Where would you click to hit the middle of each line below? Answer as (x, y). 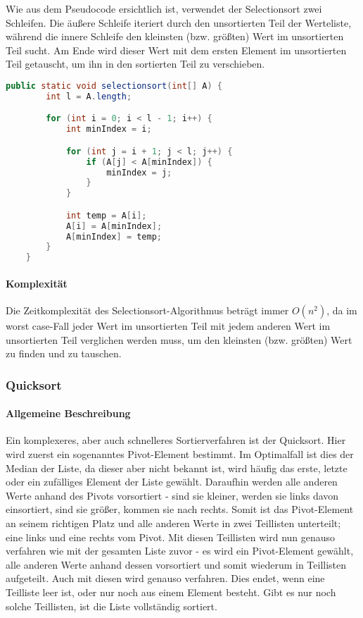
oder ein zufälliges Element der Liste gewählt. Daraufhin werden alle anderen (172, 482)
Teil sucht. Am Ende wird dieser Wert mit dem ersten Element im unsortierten (176, 50)
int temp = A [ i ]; (106, 215)
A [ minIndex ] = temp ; (114, 236)
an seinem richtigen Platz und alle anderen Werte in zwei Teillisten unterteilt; (173, 523)
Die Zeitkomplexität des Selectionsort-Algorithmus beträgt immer (147, 310)
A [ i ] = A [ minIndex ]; (114, 226)
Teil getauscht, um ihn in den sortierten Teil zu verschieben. (135, 64)
